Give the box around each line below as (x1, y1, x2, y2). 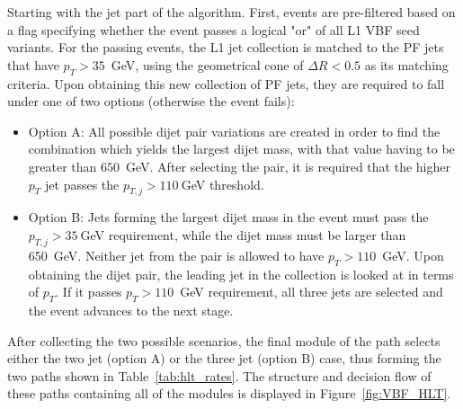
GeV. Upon (382, 245, 444, 264)
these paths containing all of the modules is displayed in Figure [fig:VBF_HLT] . (7, 384, 451, 403)
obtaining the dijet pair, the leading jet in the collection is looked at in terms (28, 264, 454, 283)
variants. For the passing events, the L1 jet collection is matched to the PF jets (7, 38, 444, 57)
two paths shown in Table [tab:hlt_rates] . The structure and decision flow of (7, 366, 432, 385)
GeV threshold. (181, 174, 264, 193)
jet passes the (45, 174, 120, 193)
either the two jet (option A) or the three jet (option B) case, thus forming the (7, 349, 441, 368)
